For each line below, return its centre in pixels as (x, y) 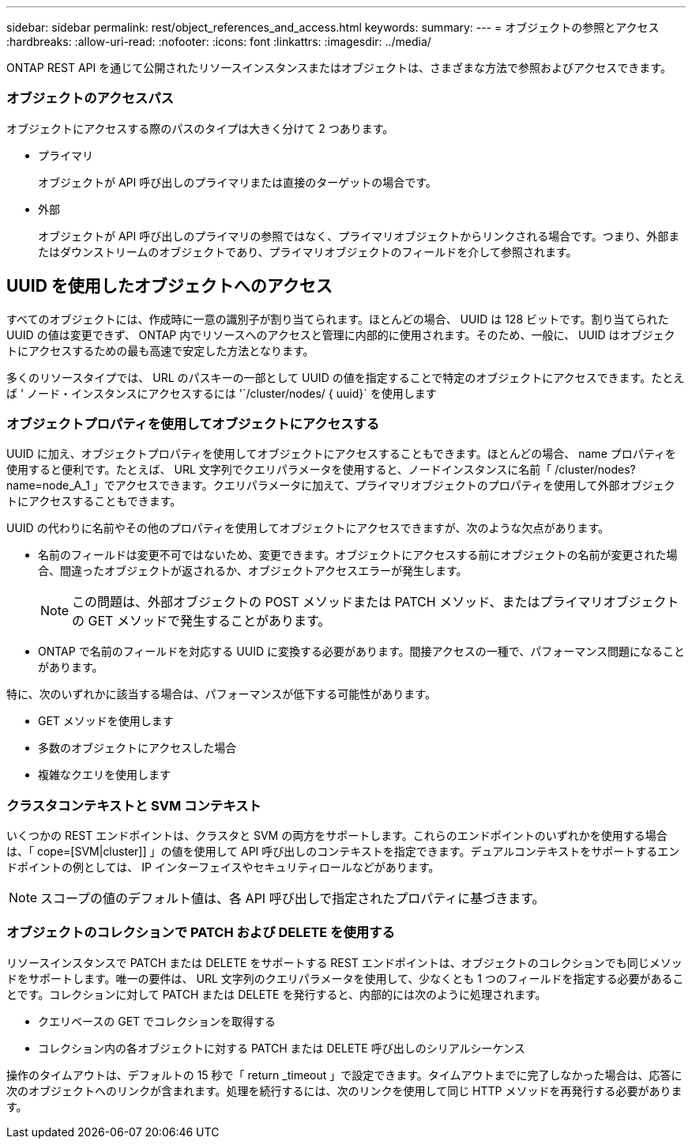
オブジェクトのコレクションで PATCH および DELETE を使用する (201, 933)
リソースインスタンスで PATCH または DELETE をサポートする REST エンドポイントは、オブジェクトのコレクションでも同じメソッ (344, 962)
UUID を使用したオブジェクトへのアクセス (169, 286)
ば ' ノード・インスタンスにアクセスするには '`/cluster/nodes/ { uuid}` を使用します (222, 393)
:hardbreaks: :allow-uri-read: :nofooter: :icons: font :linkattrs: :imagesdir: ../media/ (219, 42)
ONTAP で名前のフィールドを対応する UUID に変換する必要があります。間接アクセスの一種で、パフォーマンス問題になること (361, 652)
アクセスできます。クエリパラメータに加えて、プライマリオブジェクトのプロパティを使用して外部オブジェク (395, 486)
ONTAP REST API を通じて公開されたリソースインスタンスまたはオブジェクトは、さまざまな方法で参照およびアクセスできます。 (339, 68)
